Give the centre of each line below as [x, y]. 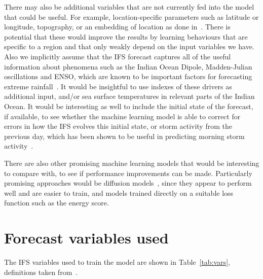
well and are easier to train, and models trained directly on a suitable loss [119, 193]
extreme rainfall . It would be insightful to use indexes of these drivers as [118, 86]
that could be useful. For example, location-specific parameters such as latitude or [131, 16]
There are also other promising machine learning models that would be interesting [132, 163]
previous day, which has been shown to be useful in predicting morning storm [124, 136]
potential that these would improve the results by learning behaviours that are [126, 36]
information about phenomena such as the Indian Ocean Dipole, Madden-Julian [128, 66]
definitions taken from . [41, 272]
